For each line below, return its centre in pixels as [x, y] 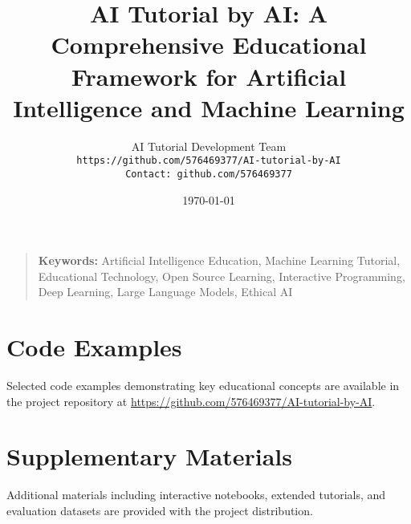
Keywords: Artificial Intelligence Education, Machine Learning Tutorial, [219, 260]
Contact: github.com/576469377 [209, 174]
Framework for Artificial [209, 76]
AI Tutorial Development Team [209, 146]
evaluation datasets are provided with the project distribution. [160, 510]
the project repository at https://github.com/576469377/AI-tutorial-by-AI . [191, 401]
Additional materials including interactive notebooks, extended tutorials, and [196, 495]
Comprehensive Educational [209, 45]
